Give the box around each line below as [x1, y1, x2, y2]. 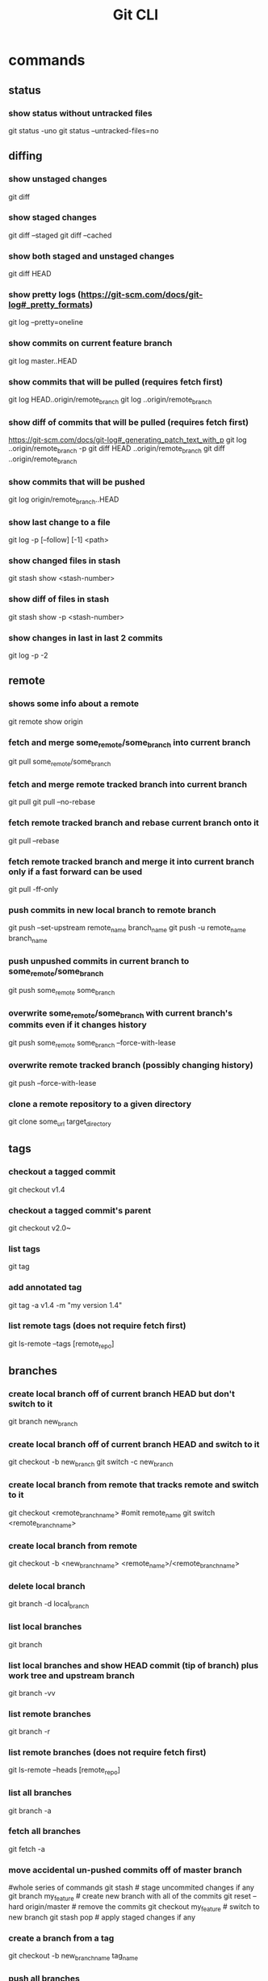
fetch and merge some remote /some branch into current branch [8, 737, 251, 749]
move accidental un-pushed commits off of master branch [8, 1864, 242, 1875]
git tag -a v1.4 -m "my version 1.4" [8, 1300, 123, 1310]
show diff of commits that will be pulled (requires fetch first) [8, 416, 249, 427]
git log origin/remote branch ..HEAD [8, 494, 119, 506]
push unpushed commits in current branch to [8, 955, 190, 966]
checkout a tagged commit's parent [8, 1205, 152, 1216]
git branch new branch [8, 1416, 78, 1428]
